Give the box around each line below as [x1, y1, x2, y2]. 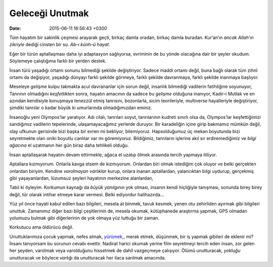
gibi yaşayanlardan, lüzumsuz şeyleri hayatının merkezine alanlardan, [9, 175, 154, 181]
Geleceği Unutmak [9, 8, 89, 19]
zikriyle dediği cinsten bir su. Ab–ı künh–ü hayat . [9, 41, 111, 48]
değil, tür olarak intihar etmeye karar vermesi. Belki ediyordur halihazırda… [9, 191, 164, 197]
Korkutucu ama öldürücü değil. [9, 224, 74, 230]
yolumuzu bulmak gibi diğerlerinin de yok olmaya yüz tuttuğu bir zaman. [9, 215, 160, 221]
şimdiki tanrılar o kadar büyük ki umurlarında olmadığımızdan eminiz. [9, 105, 153, 111]
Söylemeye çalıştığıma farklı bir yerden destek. [9, 58, 107, 64]
